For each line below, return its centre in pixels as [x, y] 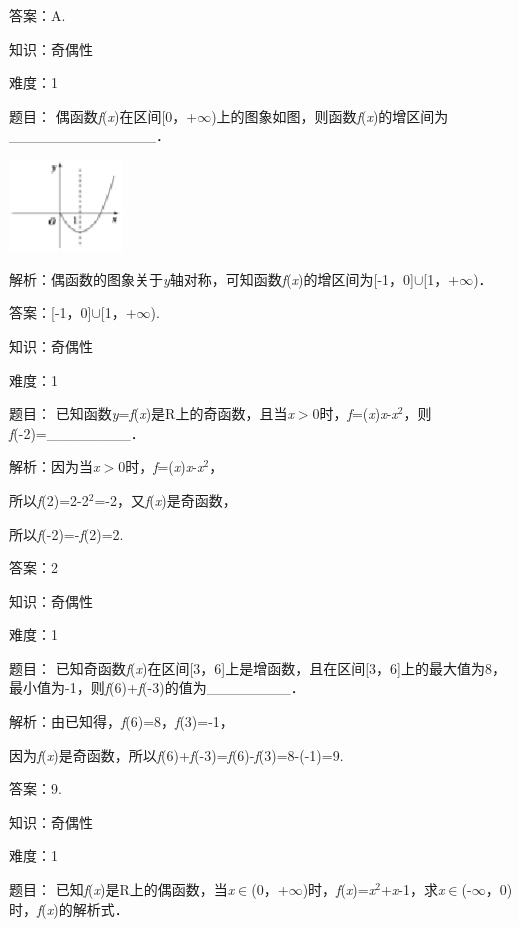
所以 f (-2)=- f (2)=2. [66, 533]
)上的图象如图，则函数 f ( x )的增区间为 [330, 115]
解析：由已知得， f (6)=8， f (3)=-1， [121, 721]
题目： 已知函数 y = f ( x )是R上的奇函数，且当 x [151, 413]
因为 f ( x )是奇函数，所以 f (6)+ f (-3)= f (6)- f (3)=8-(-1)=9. [176, 754]
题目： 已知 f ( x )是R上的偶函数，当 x [122, 889]
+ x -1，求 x [412, 889]
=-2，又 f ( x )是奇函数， [165, 499]
